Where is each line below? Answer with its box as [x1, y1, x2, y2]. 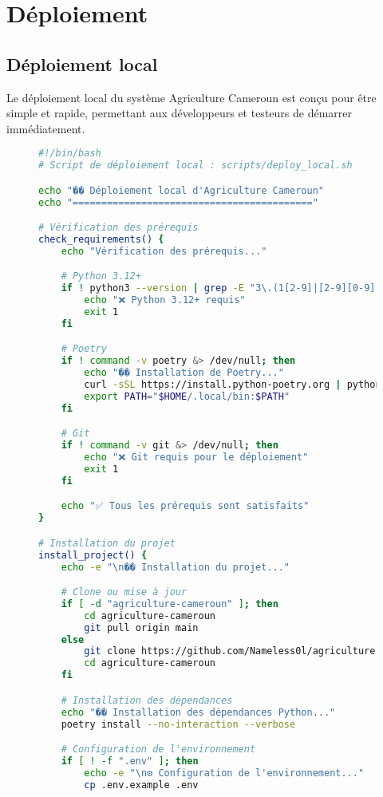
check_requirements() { [38, 234, 164, 246]
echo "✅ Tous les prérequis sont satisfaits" [61, 500, 310, 512]
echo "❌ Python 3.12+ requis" [84, 294, 246, 306]
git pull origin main [84, 621, 199, 633]
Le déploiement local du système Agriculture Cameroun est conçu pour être [6, 89, 377, 105]
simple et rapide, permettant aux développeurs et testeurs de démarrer [6, 105, 353, 121]
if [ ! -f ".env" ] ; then [61, 755, 199, 767]
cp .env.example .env [84, 779, 199, 791]
